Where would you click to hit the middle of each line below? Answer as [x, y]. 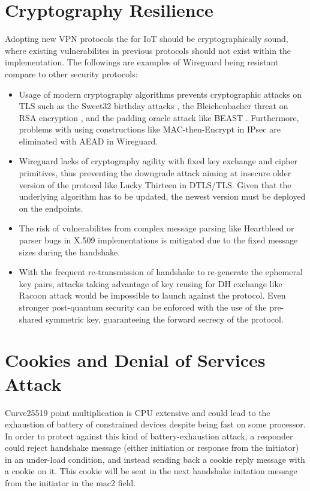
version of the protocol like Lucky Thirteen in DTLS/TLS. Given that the [155, 184]
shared [31, 319]
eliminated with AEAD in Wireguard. [88, 141]
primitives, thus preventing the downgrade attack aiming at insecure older [155, 173]
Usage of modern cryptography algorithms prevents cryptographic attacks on [160, 94]
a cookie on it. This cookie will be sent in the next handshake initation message [151, 471]
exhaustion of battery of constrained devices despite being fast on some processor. [155, 424]
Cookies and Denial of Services [135, 360]
